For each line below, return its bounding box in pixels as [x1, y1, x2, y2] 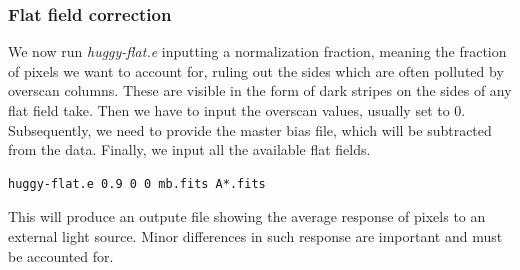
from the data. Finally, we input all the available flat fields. [8, 139, 371, 160]
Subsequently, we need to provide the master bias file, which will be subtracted [8, 119, 492, 140]
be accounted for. [8, 245, 114, 266]
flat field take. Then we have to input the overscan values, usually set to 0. [8, 100, 466, 120]
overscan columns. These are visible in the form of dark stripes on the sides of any [8, 80, 512, 101]
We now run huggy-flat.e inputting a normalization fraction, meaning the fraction [8, 41, 507, 62]
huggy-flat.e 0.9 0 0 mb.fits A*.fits [8, 176, 266, 191]
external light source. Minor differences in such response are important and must [8, 225, 503, 246]
